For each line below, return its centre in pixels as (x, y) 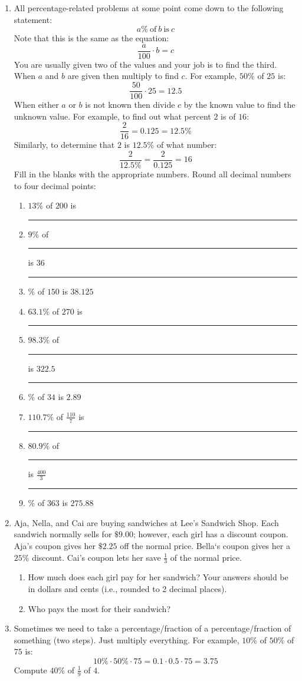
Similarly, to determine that (64, 145)
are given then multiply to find (123, 76)
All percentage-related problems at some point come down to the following (149, 8)
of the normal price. (206, 557)
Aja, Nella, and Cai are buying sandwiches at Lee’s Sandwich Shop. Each (146, 522)
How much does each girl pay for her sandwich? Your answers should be (158, 577)
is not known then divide (130, 105)
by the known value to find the (239, 105)
